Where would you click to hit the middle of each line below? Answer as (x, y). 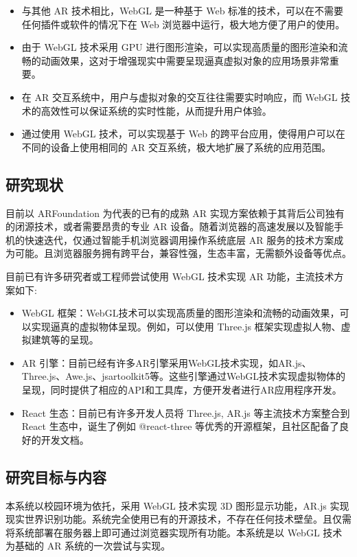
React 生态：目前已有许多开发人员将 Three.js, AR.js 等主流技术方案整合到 (186, 412)
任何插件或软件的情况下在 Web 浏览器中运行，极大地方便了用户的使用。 (183, 24)
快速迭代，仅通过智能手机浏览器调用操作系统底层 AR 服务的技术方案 (179, 239)
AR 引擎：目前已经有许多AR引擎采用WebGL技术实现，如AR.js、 (166, 362)
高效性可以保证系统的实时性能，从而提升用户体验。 (156, 110)
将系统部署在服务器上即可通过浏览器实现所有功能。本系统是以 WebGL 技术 (174, 532)
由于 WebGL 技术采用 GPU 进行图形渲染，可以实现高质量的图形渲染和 (180, 47)
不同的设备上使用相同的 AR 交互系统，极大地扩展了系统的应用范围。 (176, 147)
